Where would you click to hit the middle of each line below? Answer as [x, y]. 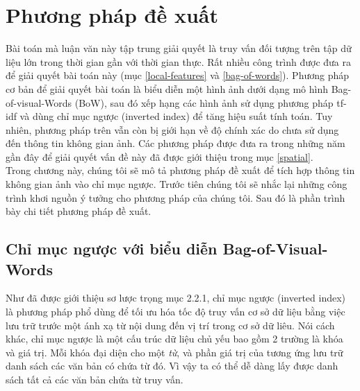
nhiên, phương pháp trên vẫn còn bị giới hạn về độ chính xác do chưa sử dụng [172, 129]
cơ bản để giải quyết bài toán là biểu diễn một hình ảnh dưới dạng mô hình [167, 88]
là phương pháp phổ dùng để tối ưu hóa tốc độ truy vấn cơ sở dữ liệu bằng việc [175, 312]
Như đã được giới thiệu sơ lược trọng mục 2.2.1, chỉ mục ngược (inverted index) [176, 298]
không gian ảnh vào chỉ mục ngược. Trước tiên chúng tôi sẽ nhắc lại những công [177, 184]
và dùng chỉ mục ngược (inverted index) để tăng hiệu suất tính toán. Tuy [176, 116]
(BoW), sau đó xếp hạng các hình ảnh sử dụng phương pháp [204, 102]
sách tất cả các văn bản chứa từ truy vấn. [95, 379]
